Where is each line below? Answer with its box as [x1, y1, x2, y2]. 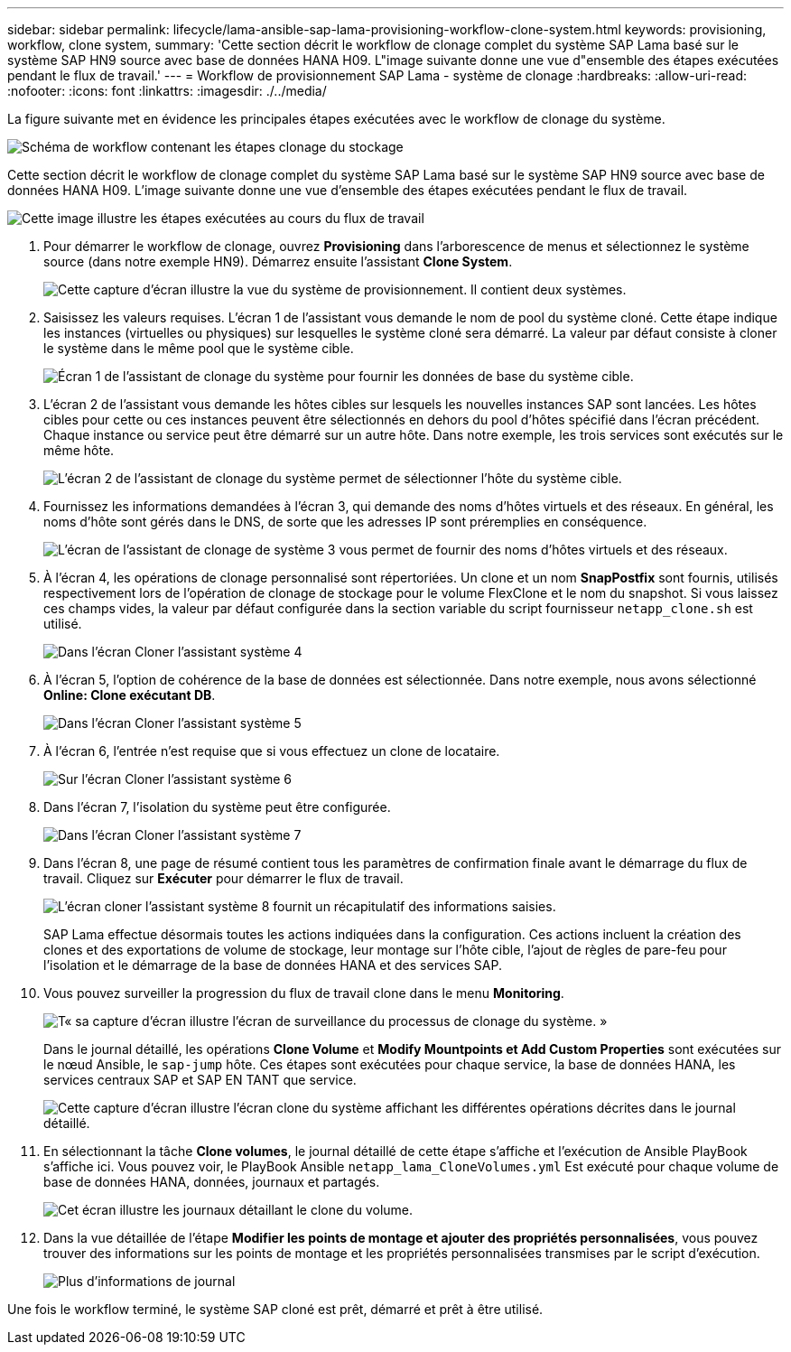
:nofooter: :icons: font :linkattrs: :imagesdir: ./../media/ [7, 83, 327, 98]
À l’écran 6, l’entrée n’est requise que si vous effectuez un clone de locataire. [43, 743, 500, 759]
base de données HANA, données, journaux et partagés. [43, 1174, 380, 1189]
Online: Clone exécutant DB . [43, 687, 216, 703]
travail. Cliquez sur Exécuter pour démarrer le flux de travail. [43, 871, 404, 886]
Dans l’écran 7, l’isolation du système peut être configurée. [43, 799, 391, 815]
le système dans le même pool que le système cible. [43, 340, 354, 356]
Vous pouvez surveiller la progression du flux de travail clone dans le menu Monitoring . [43, 985, 564, 1001]
